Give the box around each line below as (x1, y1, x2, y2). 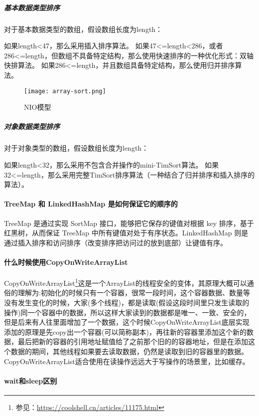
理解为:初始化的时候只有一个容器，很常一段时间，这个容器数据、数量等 (17, 287, 250, 298)
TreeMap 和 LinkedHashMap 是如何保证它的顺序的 (4, 199, 178, 209)
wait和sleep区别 (4, 375, 57, 386)
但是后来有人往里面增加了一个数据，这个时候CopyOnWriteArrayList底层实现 (4, 317, 250, 327)
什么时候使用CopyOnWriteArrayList (4, 256, 128, 267)
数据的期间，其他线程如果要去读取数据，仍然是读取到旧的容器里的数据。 (10, 346, 248, 356)
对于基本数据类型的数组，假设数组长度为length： (4, 23, 163, 34)
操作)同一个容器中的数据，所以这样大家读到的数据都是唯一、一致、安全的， (4, 307, 251, 317)
